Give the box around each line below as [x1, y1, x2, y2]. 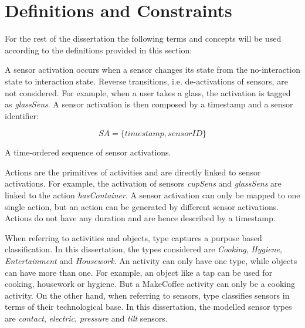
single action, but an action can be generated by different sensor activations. [5, 200, 279, 212]
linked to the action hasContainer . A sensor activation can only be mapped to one [5, 189, 300, 201]
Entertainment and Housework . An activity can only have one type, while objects [5, 255, 297, 267]
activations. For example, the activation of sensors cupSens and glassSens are [5, 177, 282, 190]
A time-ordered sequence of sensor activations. [5, 146, 171, 158]
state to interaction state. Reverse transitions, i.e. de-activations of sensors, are [5, 75, 288, 87]
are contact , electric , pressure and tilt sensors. [5, 312, 168, 324]
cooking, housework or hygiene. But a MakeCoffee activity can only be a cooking [5, 278, 295, 290]
